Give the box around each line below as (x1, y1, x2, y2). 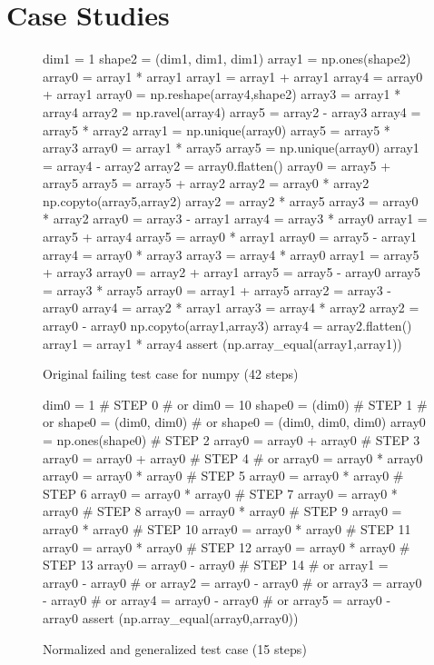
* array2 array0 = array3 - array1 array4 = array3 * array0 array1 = (43, 209, 428, 228)
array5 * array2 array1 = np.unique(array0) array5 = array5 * (43, 120, 390, 139)
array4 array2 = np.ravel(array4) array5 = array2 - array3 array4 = (43, 102, 421, 121)
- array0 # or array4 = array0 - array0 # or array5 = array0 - (43, 591, 391, 610)
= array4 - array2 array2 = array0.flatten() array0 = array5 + (43, 155, 391, 174)
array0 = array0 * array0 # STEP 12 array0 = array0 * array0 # (43, 537, 410, 556)
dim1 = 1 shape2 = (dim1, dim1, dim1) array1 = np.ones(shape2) (43, 49, 411, 68)
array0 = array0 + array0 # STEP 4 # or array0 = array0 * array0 (43, 448, 423, 467)
